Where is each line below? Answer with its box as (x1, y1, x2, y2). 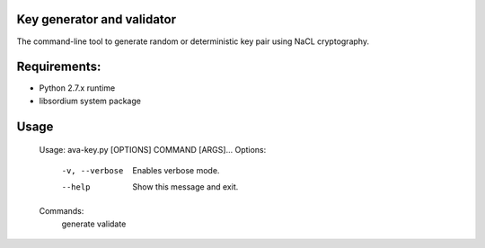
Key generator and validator (16, 12, 177, 27)
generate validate (61, 218, 127, 229)
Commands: (39, 206, 84, 217)
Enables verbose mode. (132, 164, 220, 175)
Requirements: (16, 59, 101, 75)
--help (61, 182, 91, 192)
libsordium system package (39, 95, 141, 106)
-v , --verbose (61, 165, 124, 175)
